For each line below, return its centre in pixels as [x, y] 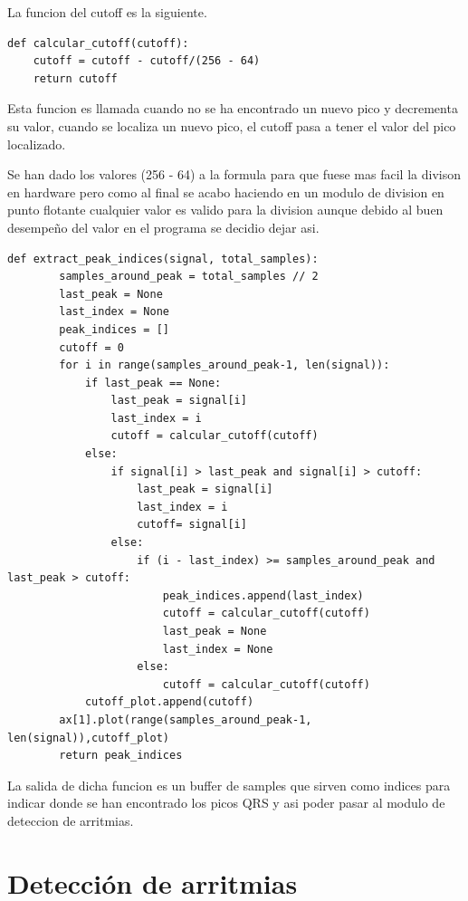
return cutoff [75, 78]
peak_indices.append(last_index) [263, 595]
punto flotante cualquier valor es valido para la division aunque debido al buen [225, 210]
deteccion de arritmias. [71, 820]
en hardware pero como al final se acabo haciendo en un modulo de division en [226, 192]
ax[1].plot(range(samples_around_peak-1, [186, 719]
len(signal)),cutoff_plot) [88, 738]
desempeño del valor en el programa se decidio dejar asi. [163, 227]
